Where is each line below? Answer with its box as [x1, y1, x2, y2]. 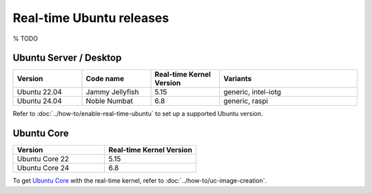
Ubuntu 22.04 [17, 87, 62, 97]
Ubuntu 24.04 [17, 96, 62, 106]
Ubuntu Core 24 [17, 163, 70, 173]
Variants [223, 74, 252, 84]
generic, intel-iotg [223, 87, 282, 97]
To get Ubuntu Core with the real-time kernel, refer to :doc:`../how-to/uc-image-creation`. [12, 177, 267, 185]
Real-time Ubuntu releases [12, 10, 169, 25]
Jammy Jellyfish [85, 87, 139, 97]
